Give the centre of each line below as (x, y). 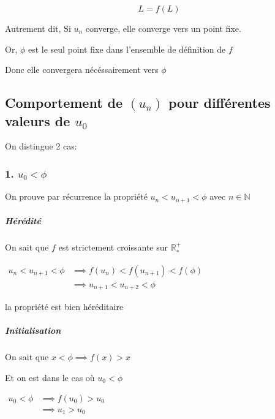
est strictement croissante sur (113, 247)
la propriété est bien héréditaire (64, 307)
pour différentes (219, 103)
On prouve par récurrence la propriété (76, 196)
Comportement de (64, 103)
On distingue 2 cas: (41, 146)
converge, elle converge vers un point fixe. (163, 28)
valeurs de (38, 120)
